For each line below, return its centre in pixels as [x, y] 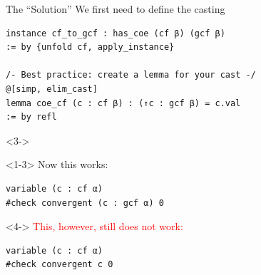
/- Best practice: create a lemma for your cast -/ [131, 75]
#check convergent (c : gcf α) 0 [85, 203]
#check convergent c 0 [60, 265]
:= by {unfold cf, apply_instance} [90, 47]
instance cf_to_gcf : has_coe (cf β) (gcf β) [116, 33]
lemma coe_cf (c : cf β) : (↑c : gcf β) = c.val [123, 103]
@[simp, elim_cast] [52, 89]
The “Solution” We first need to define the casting [116, 9]
